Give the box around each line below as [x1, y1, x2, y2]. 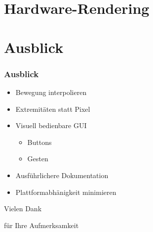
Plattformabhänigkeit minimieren [15, 186, 116, 197]
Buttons [27, 137, 52, 147]
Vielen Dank [4, 203, 42, 214]
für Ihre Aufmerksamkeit [4, 220, 79, 230]
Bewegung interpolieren [15, 87, 87, 97]
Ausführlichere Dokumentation [15, 170, 109, 180]
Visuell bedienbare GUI [15, 120, 87, 131]
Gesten [27, 153, 48, 164]
